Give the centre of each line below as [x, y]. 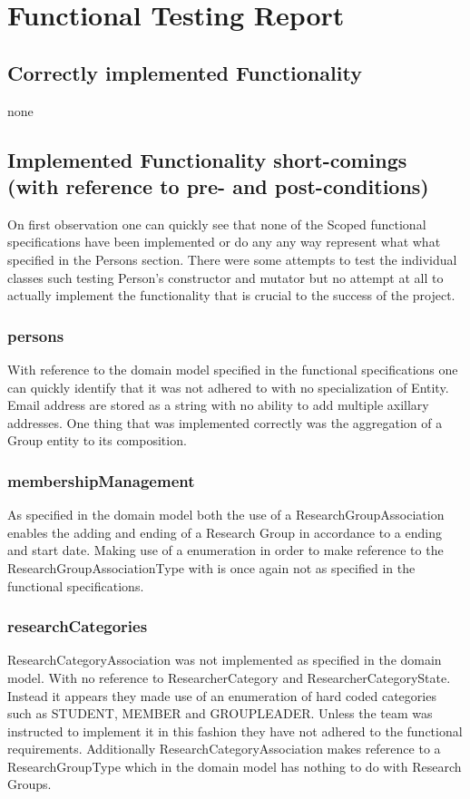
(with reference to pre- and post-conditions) [218, 185]
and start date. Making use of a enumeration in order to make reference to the [225, 550]
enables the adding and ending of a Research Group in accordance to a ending [225, 532]
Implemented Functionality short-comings [207, 159]
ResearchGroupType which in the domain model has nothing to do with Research [235, 766]
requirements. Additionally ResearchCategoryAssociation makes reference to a [224, 749]
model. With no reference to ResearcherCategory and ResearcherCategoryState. [229, 677]
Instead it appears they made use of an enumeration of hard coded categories [222, 695]
